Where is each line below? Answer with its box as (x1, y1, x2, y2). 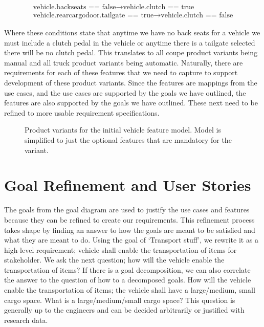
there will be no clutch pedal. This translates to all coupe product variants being (4, 47, 258, 58)
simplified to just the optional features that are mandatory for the (25, 135, 232, 145)
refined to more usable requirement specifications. (4, 107, 160, 118)
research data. (4, 314, 48, 325)
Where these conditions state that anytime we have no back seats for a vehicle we (4, 27, 260, 38)
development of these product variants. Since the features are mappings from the (4, 77, 257, 88)
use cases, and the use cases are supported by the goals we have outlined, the (4, 87, 246, 98)
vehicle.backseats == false (33, 4, 116, 11)
